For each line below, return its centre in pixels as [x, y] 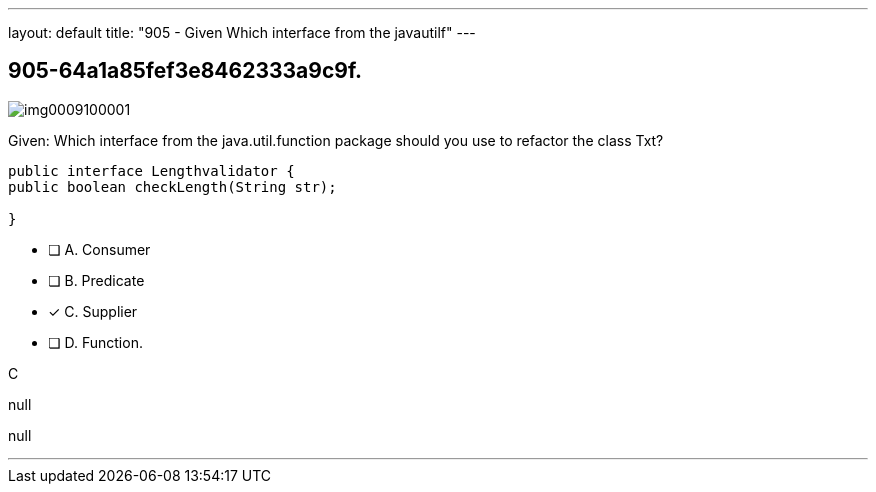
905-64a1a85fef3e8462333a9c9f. [185, 71]
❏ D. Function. [95, 342]
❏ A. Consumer [99, 249]
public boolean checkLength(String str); [172, 186]
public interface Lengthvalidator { [151, 170]
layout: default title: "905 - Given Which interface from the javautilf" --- [242, 32]
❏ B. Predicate [96, 280]
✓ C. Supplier [93, 311]
